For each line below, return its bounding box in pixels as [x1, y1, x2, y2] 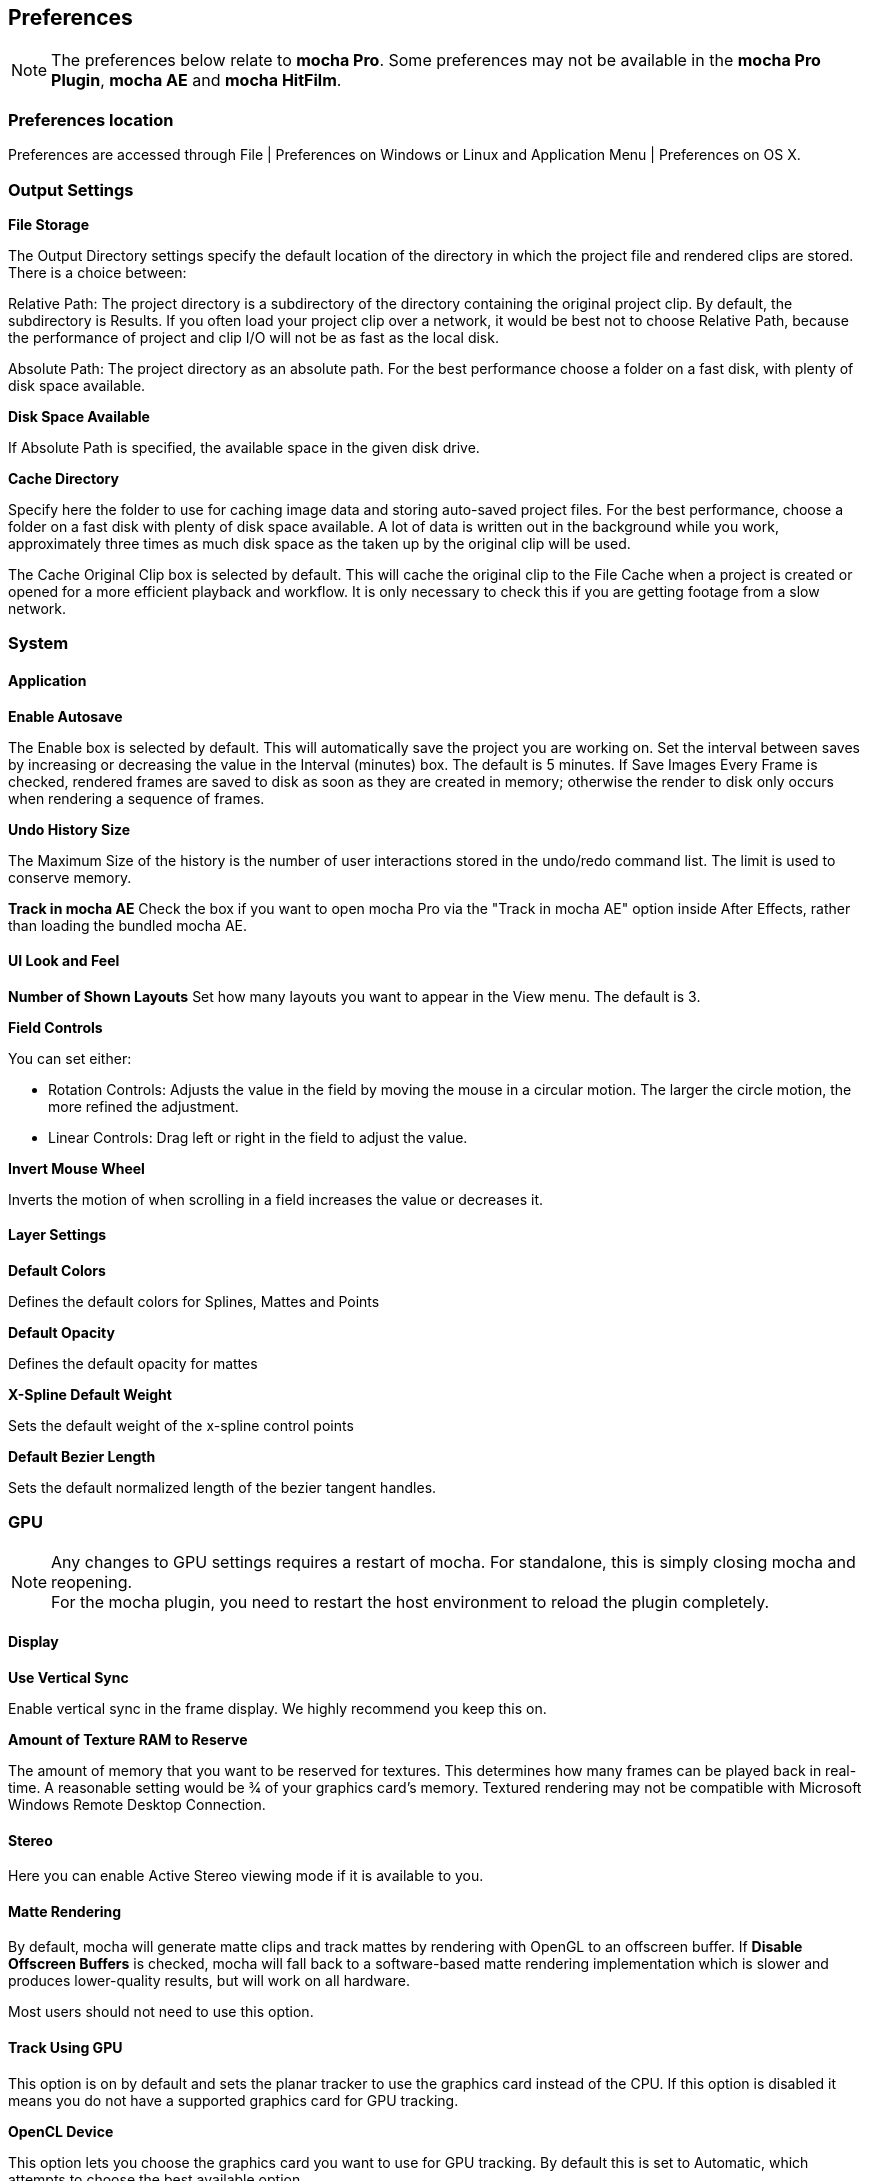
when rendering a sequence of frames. [8, 789, 265, 807]
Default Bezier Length [8, 1447, 156, 1465]
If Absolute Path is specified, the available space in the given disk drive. [8, 438, 480, 456]
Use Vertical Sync [8, 1668, 129, 1686]
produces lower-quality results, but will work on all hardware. [8, 1972, 410, 1990]
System [8, 633, 69, 654]
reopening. [51, 1571, 133, 1592]
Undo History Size [8, 820, 131, 838]
